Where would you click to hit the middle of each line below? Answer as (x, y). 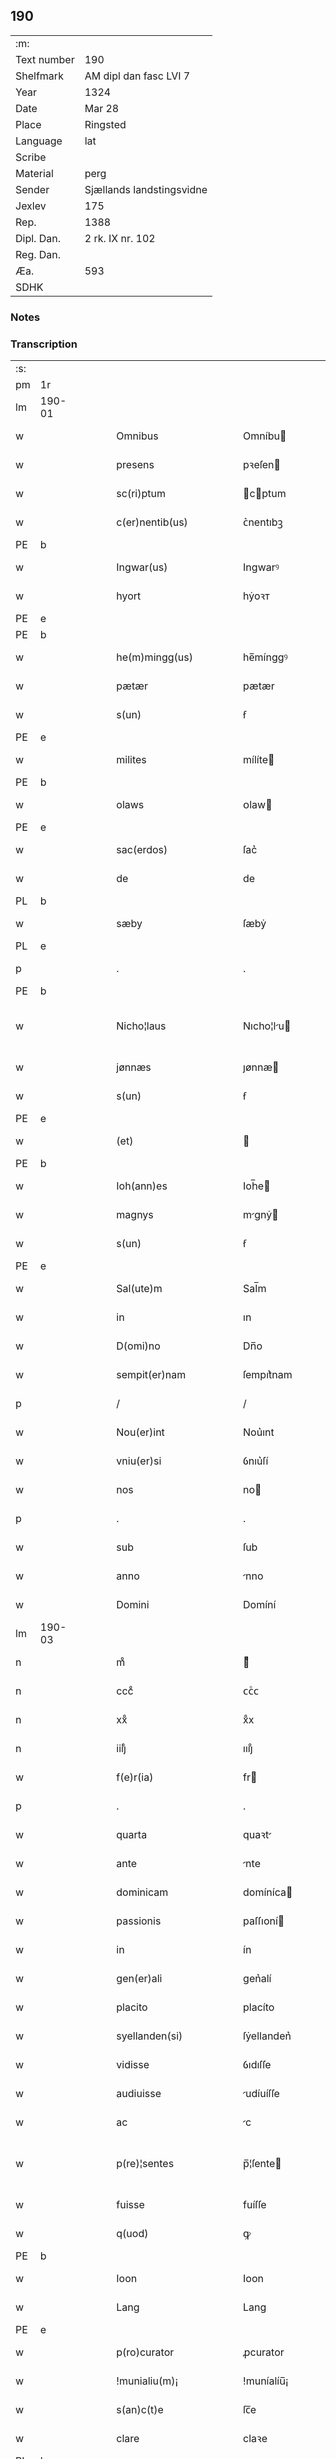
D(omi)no (138, 1346)
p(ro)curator (145, 2352)
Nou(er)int (140, 1432)
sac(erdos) (142, 850)
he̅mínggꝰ (265, 657)
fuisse (130, 2205)
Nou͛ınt (259, 1432)
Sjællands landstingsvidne (146, 189)
